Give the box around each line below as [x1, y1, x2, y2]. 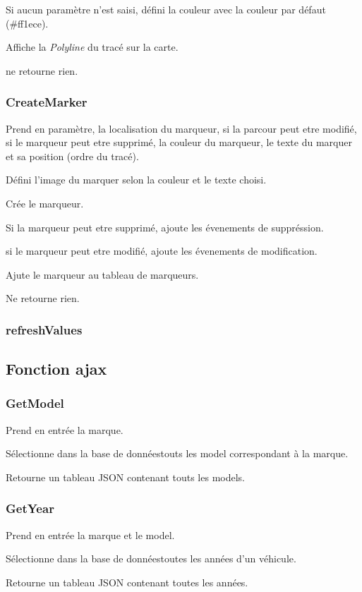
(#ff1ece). [6, 16, 49, 30]
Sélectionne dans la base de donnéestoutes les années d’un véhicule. [6, 551, 296, 566]
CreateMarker [6, 93, 88, 111]
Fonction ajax [6, 358, 107, 380]
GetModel [6, 394, 64, 412]
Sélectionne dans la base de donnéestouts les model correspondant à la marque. [6, 446, 349, 461]
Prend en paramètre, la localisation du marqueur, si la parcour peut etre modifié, [6, 121, 357, 135]
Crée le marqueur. [6, 195, 84, 210]
